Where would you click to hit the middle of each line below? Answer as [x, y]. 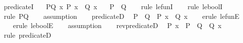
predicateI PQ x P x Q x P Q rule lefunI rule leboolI [113, 6]
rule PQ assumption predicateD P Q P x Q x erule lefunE [121, 16]
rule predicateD [27, 35]
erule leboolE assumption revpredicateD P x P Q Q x [117, 25]
